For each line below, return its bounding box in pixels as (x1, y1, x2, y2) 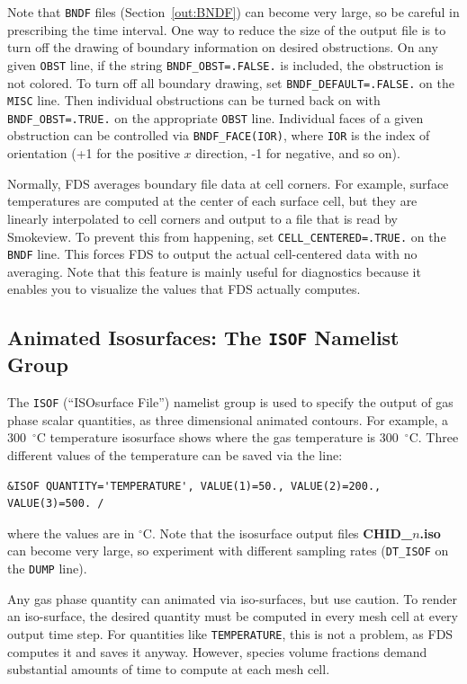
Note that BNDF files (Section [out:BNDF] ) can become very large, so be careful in (7, 3, 460, 21)
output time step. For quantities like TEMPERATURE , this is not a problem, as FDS (7, 624, 454, 643)
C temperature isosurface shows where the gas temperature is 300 (36, 428, 399, 447)
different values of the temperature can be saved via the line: (7, 446, 343, 465)
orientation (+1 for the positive (7, 144, 180, 163)
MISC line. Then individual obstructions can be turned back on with (7, 91, 381, 110)
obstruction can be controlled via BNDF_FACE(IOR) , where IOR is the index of (7, 126, 430, 145)
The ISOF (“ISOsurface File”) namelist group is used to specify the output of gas (7, 393, 454, 412)
